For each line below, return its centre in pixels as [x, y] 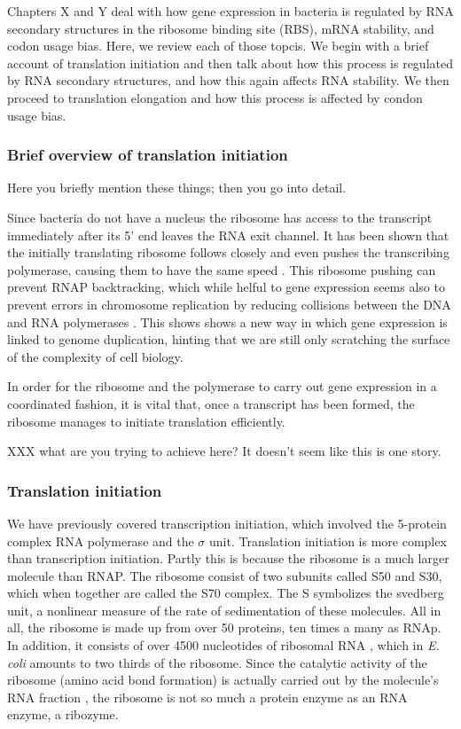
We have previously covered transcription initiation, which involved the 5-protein [227, 523]
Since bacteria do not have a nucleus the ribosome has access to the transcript [220, 217]
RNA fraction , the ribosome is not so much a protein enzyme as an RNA [207, 697]
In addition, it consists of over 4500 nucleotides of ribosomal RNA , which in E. [223, 645]
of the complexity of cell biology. [95, 356]
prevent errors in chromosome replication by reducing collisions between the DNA [229, 304]
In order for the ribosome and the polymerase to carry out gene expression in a [222, 386]
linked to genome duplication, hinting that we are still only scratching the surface [229, 339]
